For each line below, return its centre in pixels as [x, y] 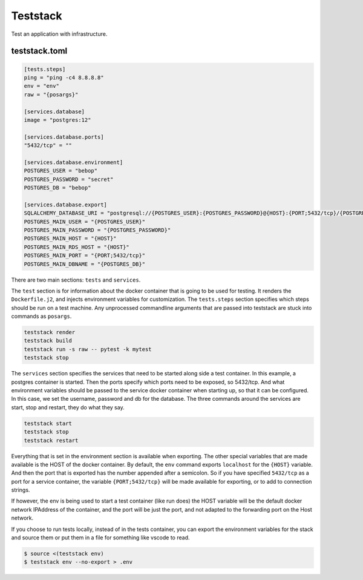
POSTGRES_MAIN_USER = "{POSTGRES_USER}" [84, 222]
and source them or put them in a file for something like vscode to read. [100, 538]
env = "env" [42, 86]
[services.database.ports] [64, 137]
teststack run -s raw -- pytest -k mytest [88, 349]
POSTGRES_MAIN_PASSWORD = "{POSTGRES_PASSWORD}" [97, 230]
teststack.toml [39, 51]
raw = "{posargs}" [51, 94]
